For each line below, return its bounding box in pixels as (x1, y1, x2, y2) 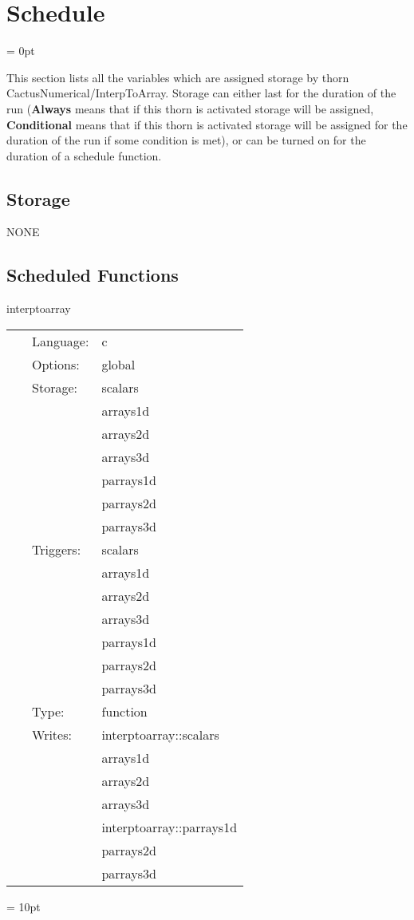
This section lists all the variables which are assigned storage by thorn (6, 69, 349, 85)
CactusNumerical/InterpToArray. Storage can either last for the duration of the (6, 85, 396, 101)
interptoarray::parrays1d (101, 817, 238, 836)
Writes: (32, 725, 72, 744)
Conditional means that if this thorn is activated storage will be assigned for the (6, 116, 408, 132)
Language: (32, 331, 89, 350)
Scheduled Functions (6, 263, 179, 287)
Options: (32, 354, 80, 373)
